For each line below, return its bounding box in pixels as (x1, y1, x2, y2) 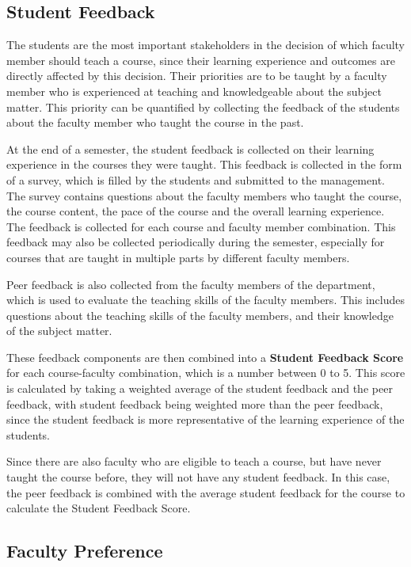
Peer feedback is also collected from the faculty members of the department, (6, 276, 375, 292)
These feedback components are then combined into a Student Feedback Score (6, 348, 404, 365)
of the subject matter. (6, 322, 112, 339)
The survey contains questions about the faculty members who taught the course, (6, 187, 402, 204)
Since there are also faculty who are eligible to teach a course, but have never (6, 453, 382, 470)
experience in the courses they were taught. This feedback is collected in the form (6, 156, 402, 173)
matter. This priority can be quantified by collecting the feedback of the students (6, 98, 400, 115)
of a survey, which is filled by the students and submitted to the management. (6, 171, 385, 188)
